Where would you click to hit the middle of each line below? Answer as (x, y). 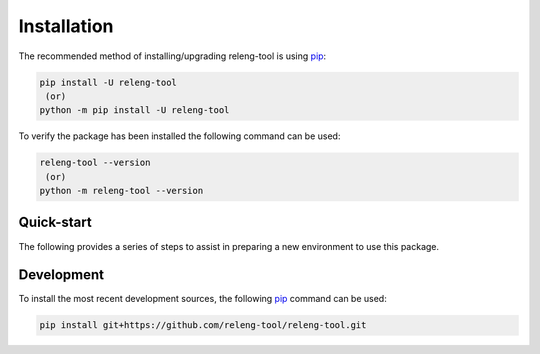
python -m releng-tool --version (121, 191)
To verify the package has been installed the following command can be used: (179, 136)
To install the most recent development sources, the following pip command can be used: (202, 299)
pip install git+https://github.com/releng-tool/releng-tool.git (203, 325)
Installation (66, 26)
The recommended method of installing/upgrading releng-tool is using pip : (172, 56)
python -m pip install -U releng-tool (134, 110)
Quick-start (55, 222)
